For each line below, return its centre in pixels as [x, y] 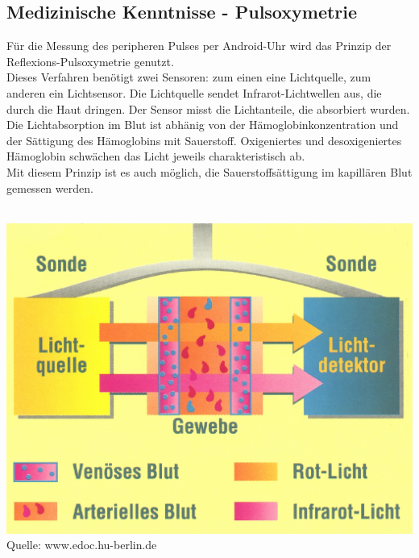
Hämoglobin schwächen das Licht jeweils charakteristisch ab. [156, 156]
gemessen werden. [50, 187]
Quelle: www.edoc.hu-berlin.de [82, 545]
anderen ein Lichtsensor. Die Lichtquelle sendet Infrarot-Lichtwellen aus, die [194, 92]
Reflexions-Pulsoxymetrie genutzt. [90, 61]
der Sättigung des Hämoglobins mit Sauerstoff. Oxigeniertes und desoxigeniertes [204, 140]
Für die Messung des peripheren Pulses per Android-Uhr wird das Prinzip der [199, 46]
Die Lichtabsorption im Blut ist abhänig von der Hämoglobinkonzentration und [203, 125]
